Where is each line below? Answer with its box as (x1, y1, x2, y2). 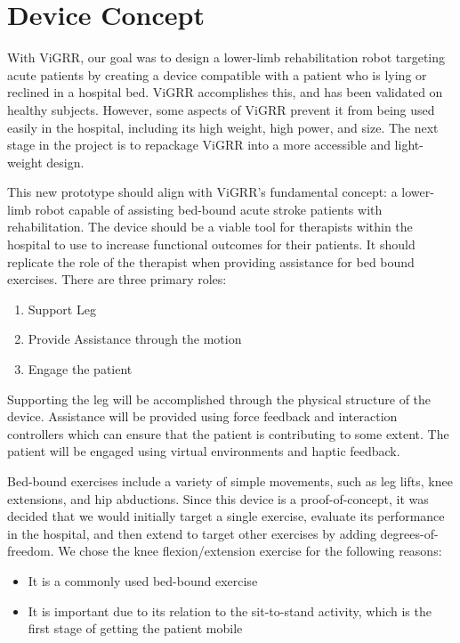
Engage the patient (28, 360, 133, 378)
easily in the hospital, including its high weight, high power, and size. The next (7, 118, 439, 136)
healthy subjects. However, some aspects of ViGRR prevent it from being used (7, 100, 435, 118)
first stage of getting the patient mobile (28, 619, 243, 638)
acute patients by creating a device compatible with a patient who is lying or (7, 65, 427, 84)
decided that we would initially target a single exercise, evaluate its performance (7, 507, 445, 525)
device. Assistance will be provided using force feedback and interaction (7, 407, 398, 426)
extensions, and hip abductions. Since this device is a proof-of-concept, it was (7, 489, 429, 508)
